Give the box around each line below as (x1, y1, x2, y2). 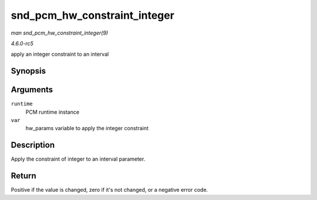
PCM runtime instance (25, 109, 79, 116)
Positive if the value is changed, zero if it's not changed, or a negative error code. (11, 187, 208, 194)
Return (11, 171, 36, 181)
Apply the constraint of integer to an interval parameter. (11, 155, 146, 162)
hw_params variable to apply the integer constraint (25, 125, 149, 132)
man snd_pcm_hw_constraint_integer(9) (11, 29, 109, 36)
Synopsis (11, 66, 46, 76)
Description (11, 140, 55, 150)
